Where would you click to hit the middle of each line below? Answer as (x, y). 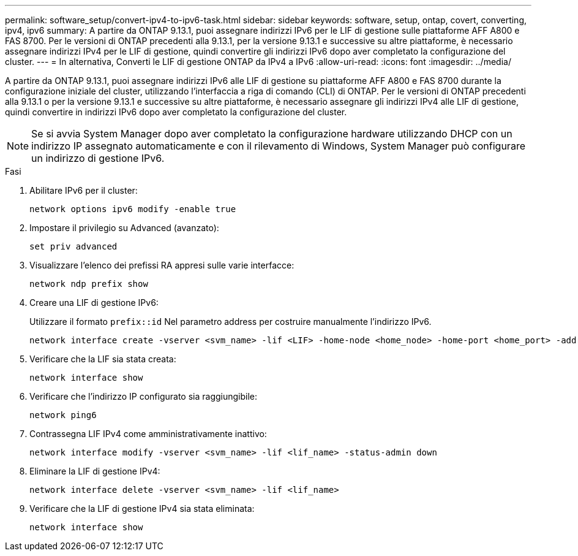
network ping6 (63, 415)
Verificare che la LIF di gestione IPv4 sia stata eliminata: (142, 508)
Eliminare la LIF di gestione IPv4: (95, 471)
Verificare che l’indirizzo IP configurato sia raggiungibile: (144, 396)
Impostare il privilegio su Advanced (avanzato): (124, 228)
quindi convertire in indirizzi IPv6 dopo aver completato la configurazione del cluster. (176, 112)
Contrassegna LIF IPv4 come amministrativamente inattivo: (148, 434)
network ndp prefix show (89, 284)
